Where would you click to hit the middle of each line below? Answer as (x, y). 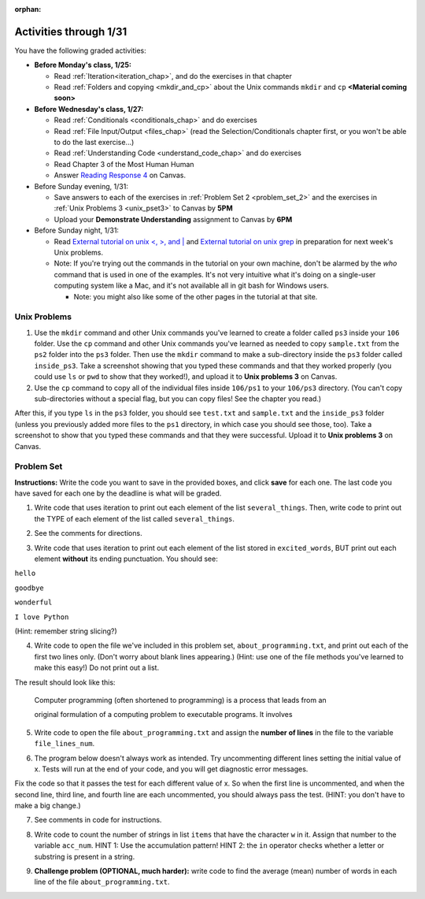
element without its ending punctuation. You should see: (126, 559)
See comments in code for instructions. (98, 820)
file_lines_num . (65, 744)
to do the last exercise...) (94, 143)
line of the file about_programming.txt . (102, 882)
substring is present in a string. (85, 856)
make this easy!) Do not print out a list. (97, 668)
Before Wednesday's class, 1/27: (89, 109)
